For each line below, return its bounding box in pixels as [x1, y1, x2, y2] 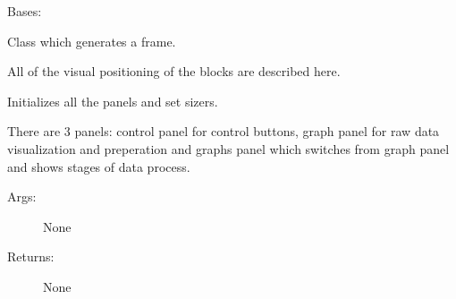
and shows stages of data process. [7, 157, 190, 175]
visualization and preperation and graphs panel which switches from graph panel [7, 139, 450, 158]
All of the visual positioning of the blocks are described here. [7, 62, 341, 81]
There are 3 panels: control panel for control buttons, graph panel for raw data [7, 122, 440, 141]
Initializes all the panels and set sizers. [7, 91, 218, 110]
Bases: [7, 2, 42, 20]
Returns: [7, 247, 55, 266]
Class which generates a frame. [7, 31, 176, 50]
